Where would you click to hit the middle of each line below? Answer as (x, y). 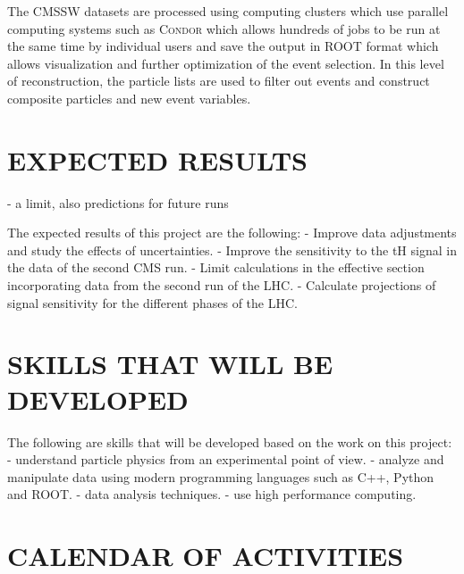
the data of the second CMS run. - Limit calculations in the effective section (216, 267)
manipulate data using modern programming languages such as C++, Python (221, 476)
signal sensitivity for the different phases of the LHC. (152, 302)
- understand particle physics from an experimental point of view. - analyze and (226, 459)
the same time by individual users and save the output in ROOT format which (223, 46)
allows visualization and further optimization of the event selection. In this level (226, 63)
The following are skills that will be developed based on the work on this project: (230, 441)
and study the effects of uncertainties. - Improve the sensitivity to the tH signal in (232, 250)
